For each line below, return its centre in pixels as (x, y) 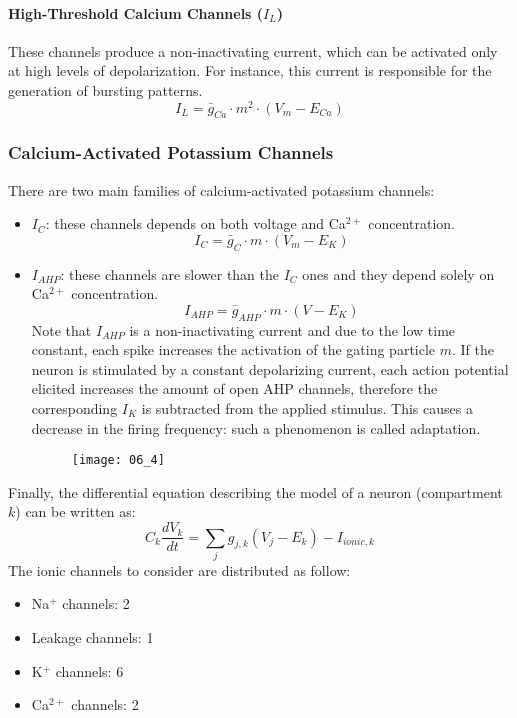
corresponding (74, 408)
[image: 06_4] (118, 460)
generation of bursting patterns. (105, 89)
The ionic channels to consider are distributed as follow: (179, 569)
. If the (473, 349)
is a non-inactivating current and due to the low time (292, 329)
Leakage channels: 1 (92, 637)
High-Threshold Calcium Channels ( (136, 12)
